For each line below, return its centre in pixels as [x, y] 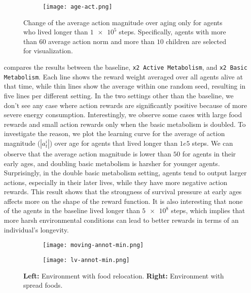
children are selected [196, 41]
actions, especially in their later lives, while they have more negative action [116, 182]
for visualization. [48, 51]
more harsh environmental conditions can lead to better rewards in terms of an [121, 220]
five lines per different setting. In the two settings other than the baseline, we [119, 95]
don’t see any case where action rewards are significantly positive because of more [125, 105]
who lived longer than [56, 32]
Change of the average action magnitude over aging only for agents [123, 22]
